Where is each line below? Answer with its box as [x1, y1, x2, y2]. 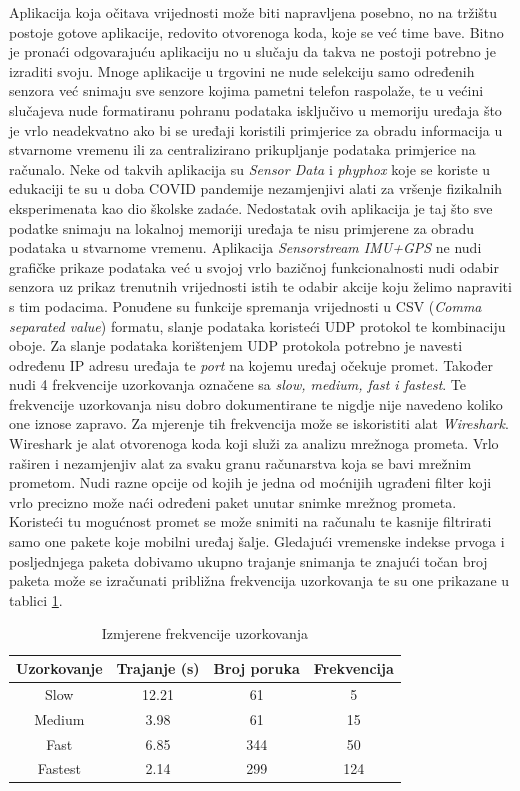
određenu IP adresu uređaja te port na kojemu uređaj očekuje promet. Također [9, 354, 493, 375]
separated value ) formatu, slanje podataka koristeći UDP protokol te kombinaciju [9, 315, 506, 336]
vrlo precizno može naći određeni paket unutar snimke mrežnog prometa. [9, 491, 457, 512]
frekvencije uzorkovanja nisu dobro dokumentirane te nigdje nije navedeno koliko [9, 393, 503, 414]
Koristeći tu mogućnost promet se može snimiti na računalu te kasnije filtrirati [9, 511, 492, 532]
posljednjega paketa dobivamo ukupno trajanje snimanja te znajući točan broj [9, 550, 488, 571]
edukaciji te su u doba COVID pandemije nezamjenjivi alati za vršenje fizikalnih [9, 178, 503, 199]
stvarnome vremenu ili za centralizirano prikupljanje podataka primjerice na [9, 139, 476, 160]
